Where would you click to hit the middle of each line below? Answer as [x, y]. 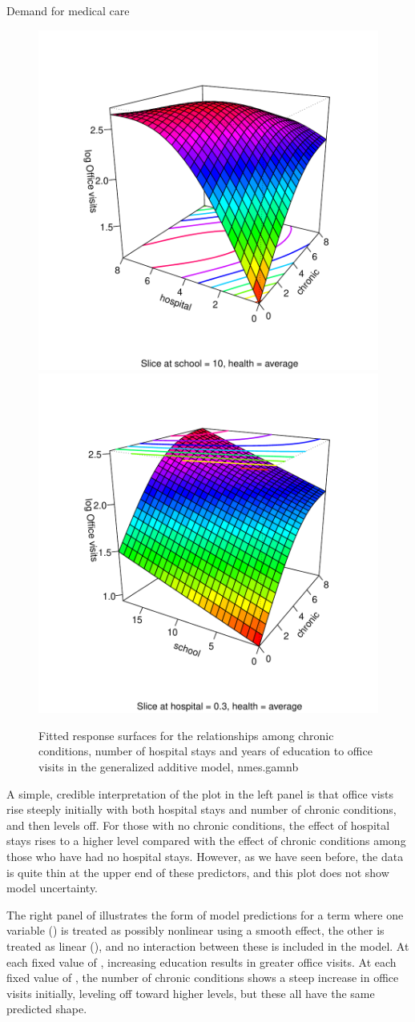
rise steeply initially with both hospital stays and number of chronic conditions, [201, 809]
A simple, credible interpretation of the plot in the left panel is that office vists [200, 793]
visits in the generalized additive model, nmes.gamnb [169, 766]
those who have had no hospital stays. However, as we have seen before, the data [205, 856]
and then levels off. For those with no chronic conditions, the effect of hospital [198, 825]
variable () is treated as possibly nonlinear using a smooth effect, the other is [195, 930]
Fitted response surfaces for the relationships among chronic [186, 735]
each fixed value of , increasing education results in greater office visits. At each [201, 962]
